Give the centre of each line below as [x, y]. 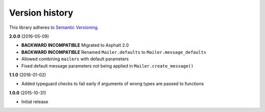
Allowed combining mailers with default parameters [75, 59]
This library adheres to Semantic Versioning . [54, 27]
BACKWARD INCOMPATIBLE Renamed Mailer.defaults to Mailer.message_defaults [114, 52]
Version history [41, 13]
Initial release [35, 102]
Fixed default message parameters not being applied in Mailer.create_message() [107, 66]
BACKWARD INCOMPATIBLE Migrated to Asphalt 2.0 [75, 45]
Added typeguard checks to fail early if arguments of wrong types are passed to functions [113, 84]
